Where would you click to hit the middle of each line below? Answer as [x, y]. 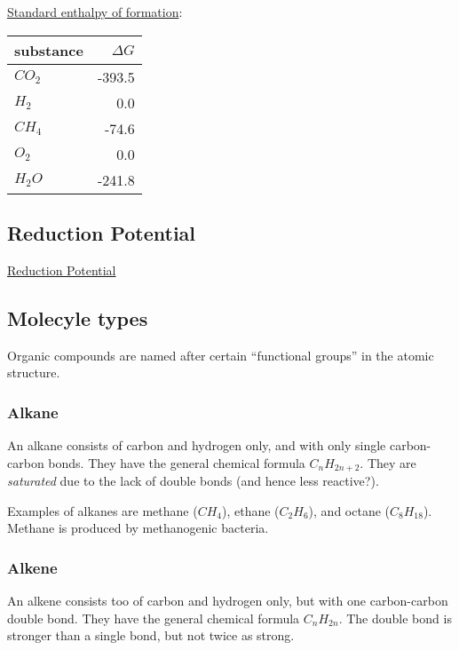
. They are [388, 462]
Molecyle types [78, 317]
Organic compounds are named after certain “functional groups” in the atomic [221, 355]
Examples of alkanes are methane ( [103, 510]
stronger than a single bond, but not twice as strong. [151, 635]
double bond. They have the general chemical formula [154, 618]
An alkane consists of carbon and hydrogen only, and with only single [197, 445]
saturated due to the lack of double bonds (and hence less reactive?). [193, 481]
